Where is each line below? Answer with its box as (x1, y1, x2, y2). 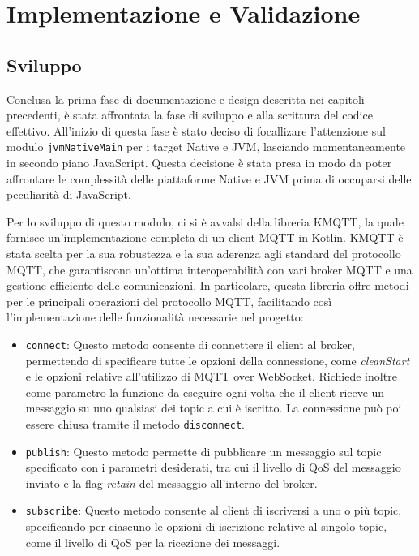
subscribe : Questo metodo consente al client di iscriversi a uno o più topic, (25, 502, 402, 519)
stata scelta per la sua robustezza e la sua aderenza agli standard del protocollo (6, 244, 401, 261)
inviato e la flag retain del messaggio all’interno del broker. (25, 474, 318, 491)
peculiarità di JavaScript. (6, 186, 131, 203)
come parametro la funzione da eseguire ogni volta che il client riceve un (25, 383, 385, 400)
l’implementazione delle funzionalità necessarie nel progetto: (6, 308, 304, 325)
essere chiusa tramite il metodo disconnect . (25, 415, 246, 432)
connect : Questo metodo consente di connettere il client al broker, (25, 335, 355, 352)
